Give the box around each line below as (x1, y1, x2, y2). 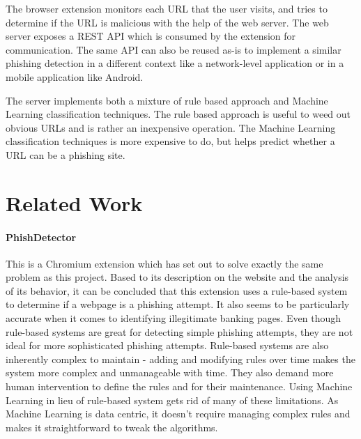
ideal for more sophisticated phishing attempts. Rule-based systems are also (6, 338, 329, 353)
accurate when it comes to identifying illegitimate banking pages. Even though (6, 311, 341, 325)
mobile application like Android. (6, 69, 144, 84)
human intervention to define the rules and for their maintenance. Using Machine (6, 379, 353, 394)
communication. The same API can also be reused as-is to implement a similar (6, 42, 341, 56)
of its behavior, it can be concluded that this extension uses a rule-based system (6, 283, 348, 298)
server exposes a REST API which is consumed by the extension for (6, 29, 296, 43)
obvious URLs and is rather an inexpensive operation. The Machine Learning (6, 120, 336, 134)
